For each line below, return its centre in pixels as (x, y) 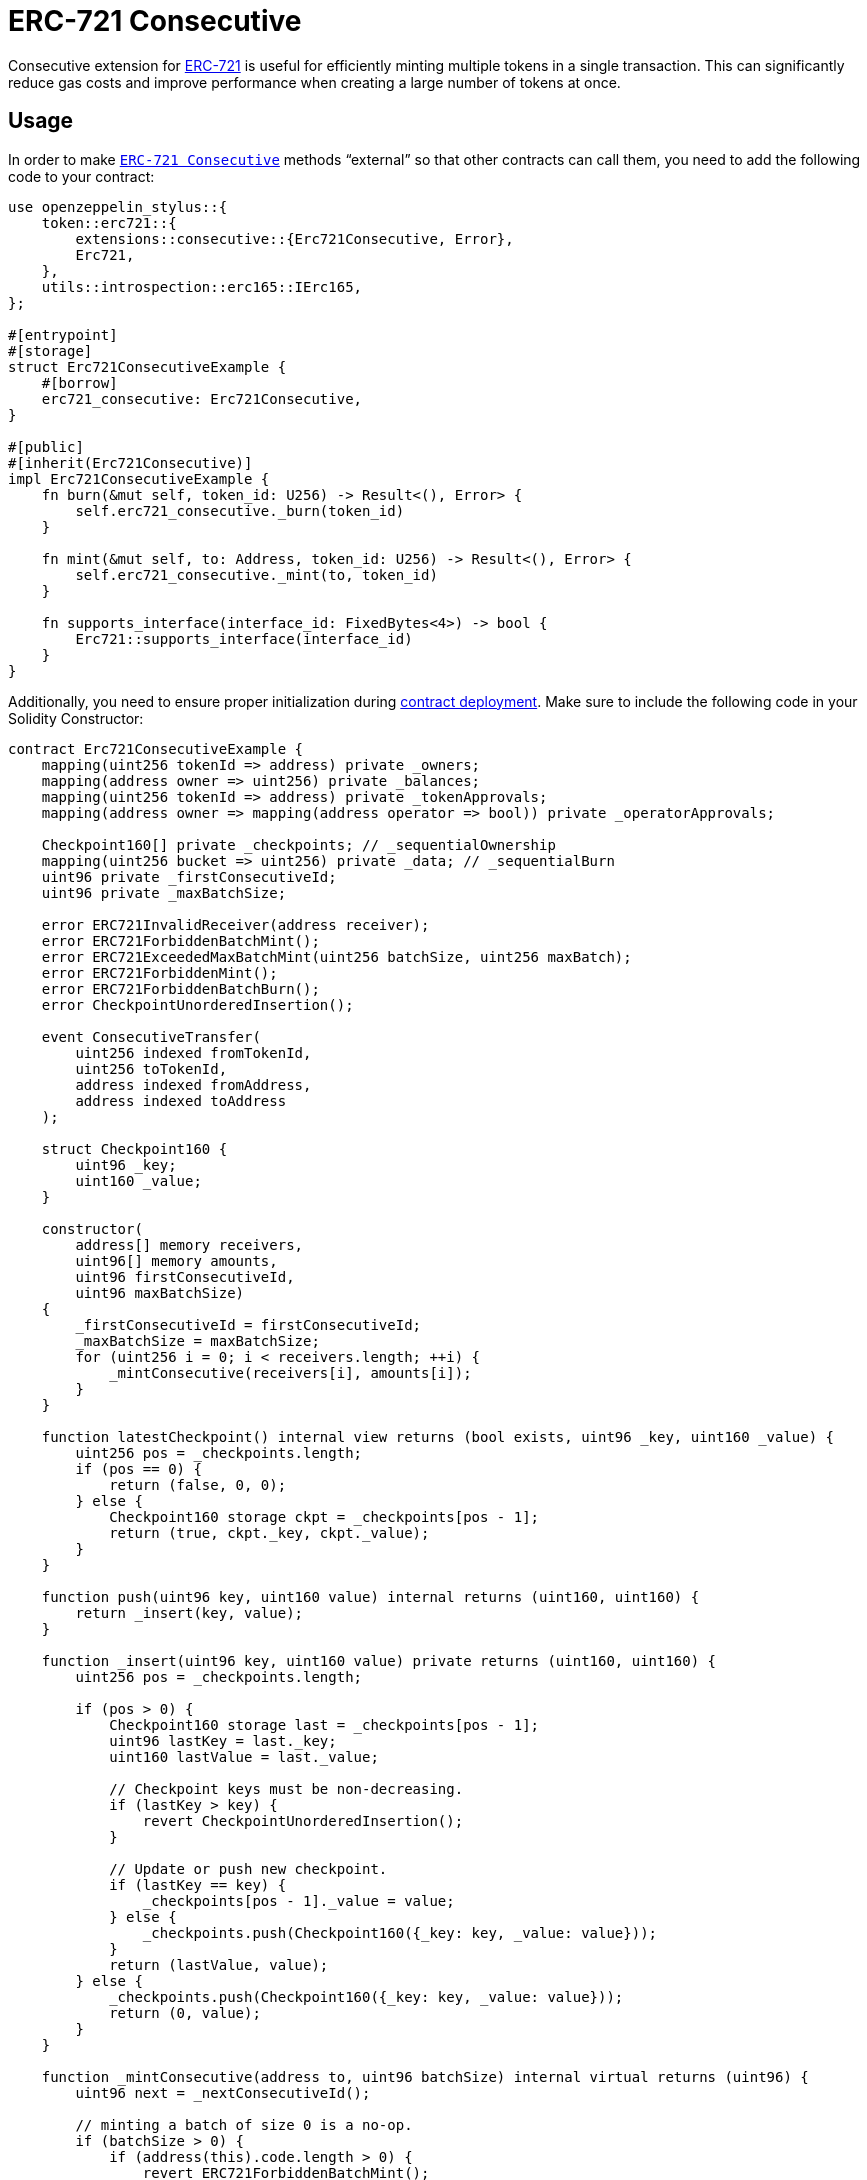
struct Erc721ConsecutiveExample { (147, 366)
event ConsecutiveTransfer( (151, 1036)
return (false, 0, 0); (198, 1484)
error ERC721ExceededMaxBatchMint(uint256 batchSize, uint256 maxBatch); (336, 956)
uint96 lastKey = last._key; (223, 1740)
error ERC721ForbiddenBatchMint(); (180, 940)
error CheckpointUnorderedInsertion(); (197, 1004)
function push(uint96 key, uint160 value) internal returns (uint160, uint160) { (370, 1596)
